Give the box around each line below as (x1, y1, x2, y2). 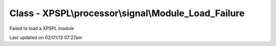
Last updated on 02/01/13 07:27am (9, 34, 82, 40)
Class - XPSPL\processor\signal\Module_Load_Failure (9, 8, 245, 19)
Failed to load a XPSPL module (9, 25, 74, 31)
